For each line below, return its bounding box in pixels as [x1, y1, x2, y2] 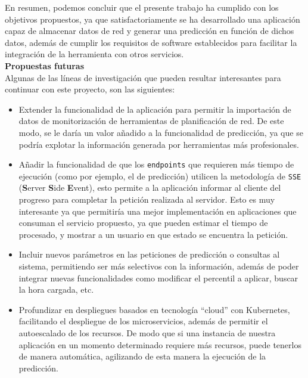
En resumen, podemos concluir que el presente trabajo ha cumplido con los [5, 1, 279, 13]
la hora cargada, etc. [18, 283, 94, 296]
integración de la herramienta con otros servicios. [5, 48, 184, 60]
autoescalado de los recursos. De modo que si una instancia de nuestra [18, 326, 276, 339]
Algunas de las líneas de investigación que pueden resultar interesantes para [5, 71, 281, 83]
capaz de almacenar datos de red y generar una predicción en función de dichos [5, 24, 294, 37]
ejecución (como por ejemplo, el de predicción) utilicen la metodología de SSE [18, 169, 301, 182]
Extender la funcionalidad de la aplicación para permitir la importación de [18, 103, 291, 115]
